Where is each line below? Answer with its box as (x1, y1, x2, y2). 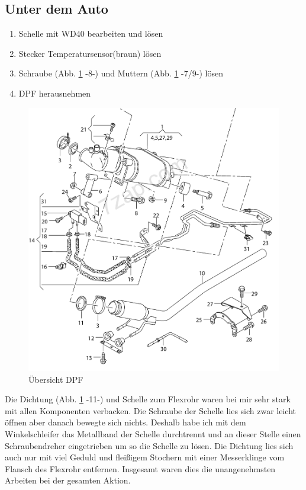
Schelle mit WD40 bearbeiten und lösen (18, 27, 163, 40)
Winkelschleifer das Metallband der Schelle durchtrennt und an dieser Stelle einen (5, 427, 301, 440)
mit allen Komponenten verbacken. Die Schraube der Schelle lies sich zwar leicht (5, 404, 297, 417)
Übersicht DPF (28, 373, 83, 385)
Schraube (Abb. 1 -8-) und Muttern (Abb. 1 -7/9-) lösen (18, 67, 223, 79)
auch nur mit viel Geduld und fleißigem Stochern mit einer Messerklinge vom (5, 451, 285, 463)
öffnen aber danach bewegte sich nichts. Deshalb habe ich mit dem (5, 416, 246, 428)
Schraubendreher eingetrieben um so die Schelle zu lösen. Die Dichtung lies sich (5, 439, 294, 451)
